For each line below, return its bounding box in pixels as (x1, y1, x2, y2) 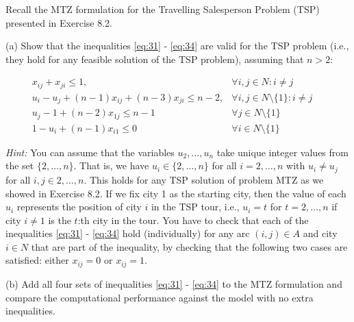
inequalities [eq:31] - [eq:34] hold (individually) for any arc (5, 226, 250, 240)
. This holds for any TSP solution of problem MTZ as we (84, 172, 324, 186)
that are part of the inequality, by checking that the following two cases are (31, 239, 348, 253)
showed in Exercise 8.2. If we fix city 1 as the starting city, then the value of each (5, 186, 346, 200)
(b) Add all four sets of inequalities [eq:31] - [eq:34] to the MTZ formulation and (5, 276, 342, 290)
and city (303, 226, 338, 240)
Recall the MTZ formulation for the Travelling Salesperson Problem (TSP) (5, 2, 320, 16)
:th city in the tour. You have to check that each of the (77, 212, 309, 227)
